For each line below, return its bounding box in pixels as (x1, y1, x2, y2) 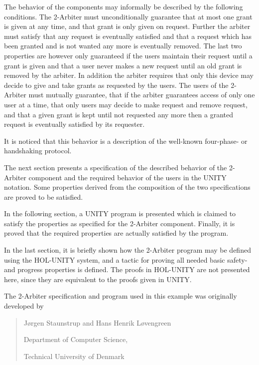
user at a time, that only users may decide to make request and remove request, (4, 99, 248, 109)
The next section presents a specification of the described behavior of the (4, 162, 227, 172)
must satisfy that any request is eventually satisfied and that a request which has (4, 30, 252, 41)
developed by (4, 301, 44, 311)
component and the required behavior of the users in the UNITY (28, 172, 227, 182)
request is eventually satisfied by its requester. (4, 119, 145, 129)
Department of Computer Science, (23, 334, 128, 345)
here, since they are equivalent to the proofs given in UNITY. (4, 274, 192, 284)
